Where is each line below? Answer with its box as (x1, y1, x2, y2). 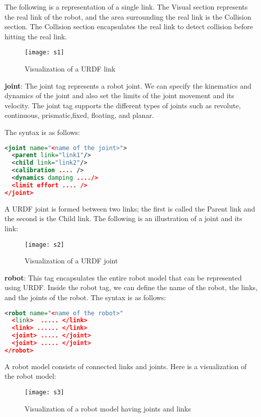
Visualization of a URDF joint (25, 255, 118, 266)
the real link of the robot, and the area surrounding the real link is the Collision (5, 11, 251, 22)
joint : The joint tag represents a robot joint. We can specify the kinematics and (5, 80, 251, 91)
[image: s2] (25, 241, 64, 248)
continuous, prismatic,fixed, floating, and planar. (5, 110, 154, 120)
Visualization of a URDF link (25, 63, 116, 74)
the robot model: (5, 371, 56, 381)
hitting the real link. (5, 31, 67, 41)
